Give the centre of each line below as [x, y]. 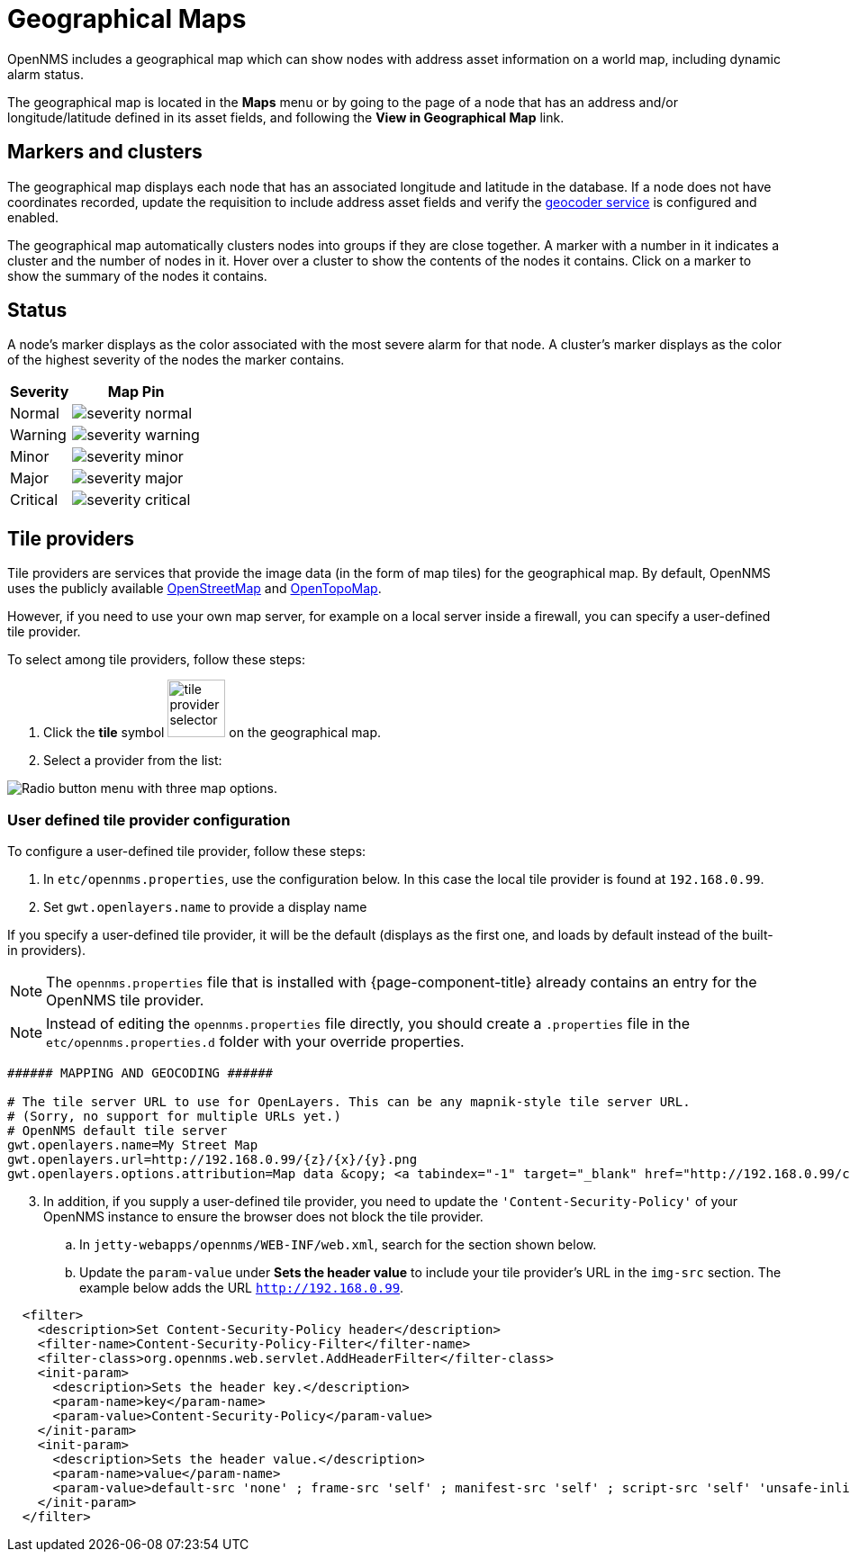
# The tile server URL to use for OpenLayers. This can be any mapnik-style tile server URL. [349, 1102]
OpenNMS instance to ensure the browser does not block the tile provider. [263, 1217]
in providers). [47, 951]
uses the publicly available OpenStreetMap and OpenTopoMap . [194, 589]
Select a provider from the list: [133, 761]
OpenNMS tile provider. [125, 1000]
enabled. [33, 217]
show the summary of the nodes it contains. [137, 275]
